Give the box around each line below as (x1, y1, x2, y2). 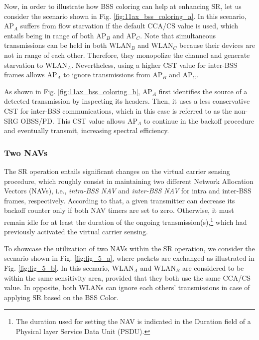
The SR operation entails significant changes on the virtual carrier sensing (4, 166, 230, 176)
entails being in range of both (4, 30, 94, 40)
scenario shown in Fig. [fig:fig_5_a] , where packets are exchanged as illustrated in (4, 253, 255, 263)
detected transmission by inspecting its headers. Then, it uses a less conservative (4, 96, 250, 106)
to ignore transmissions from (63, 69, 150, 80)
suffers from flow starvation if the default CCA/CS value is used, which (20, 20, 239, 31)
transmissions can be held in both (4, 40, 107, 50)
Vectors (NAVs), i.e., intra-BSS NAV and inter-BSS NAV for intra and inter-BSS (4, 185, 252, 196)
